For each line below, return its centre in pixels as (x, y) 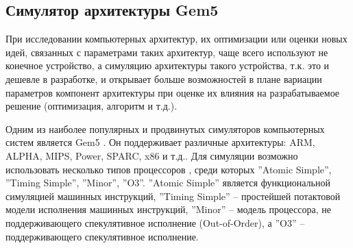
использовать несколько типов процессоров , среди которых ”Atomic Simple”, (169, 169)
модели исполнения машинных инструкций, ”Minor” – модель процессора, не (168, 209)
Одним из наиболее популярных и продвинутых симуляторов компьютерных (165, 128)
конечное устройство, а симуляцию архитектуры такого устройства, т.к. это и (168, 65)
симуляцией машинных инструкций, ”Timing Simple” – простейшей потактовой (173, 196)
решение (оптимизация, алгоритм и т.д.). (92, 106)
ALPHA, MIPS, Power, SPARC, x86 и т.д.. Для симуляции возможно (152, 155)
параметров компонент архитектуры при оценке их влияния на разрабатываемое (173, 92)
